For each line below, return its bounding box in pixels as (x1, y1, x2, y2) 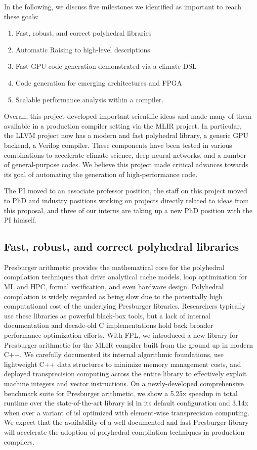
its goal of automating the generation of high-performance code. (4, 169, 198, 179)
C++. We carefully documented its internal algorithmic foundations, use (4, 349, 224, 360)
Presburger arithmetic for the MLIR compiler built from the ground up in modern (4, 339, 253, 350)
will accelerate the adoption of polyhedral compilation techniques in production (4, 426, 245, 437)
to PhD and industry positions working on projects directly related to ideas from (4, 195, 249, 205)
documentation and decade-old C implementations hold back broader (4, 320, 213, 330)
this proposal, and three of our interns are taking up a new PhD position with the (4, 205, 253, 215)
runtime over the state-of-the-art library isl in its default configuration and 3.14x (4, 398, 249, 408)
